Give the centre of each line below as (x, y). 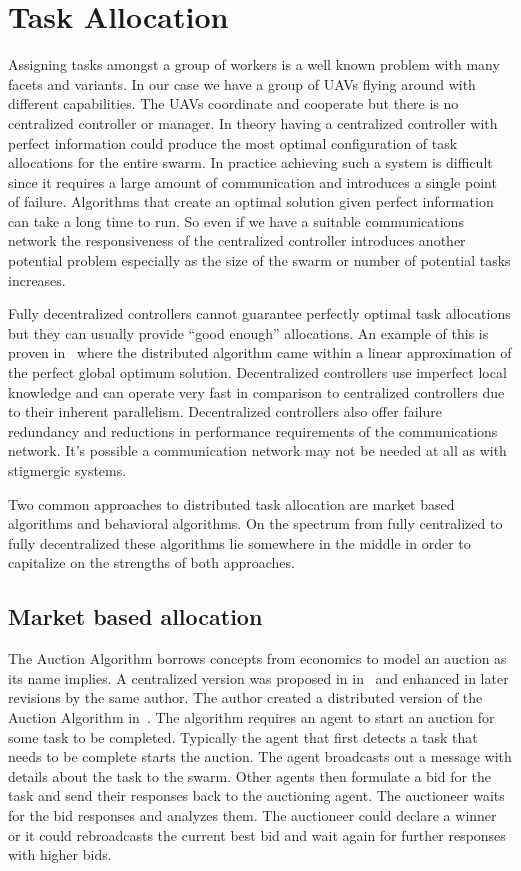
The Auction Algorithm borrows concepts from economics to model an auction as (257, 658)
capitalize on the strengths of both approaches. (151, 562)
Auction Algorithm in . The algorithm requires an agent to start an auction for (251, 716)
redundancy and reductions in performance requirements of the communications (253, 430)
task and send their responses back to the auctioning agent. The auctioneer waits (256, 795)
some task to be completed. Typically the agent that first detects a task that (243, 736)
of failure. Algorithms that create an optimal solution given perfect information (251, 201)
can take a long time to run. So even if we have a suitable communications (236, 220)
